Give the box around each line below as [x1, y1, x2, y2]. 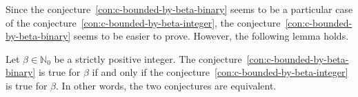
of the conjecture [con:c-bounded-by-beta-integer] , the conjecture [6, 15, 281, 29]
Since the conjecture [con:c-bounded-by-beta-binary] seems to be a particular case [6, 2, 353, 16]
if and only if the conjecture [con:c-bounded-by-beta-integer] [92, 65, 348, 79]
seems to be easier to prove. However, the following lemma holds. [73, 29, 349, 43]
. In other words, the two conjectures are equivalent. [56, 78, 277, 92]
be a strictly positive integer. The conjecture [54, 51, 242, 66]
